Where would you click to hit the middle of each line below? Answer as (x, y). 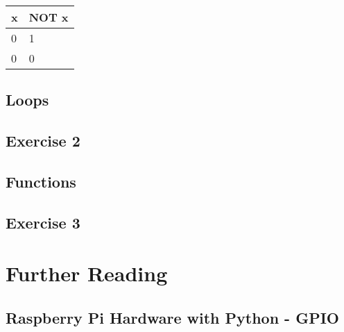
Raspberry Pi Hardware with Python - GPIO (172, 317)
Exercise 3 (43, 222)
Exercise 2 (43, 141)
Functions (41, 181)
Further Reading (87, 273)
